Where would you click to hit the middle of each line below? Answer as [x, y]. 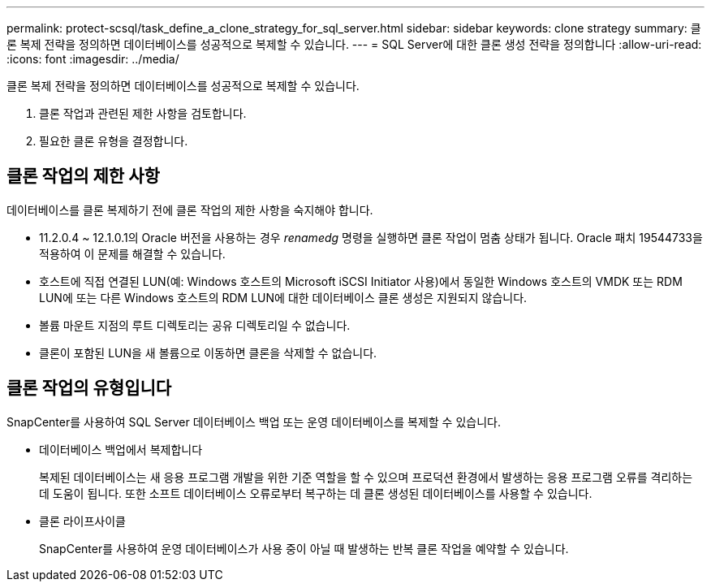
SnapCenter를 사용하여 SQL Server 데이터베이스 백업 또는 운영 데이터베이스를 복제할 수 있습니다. [254, 422]
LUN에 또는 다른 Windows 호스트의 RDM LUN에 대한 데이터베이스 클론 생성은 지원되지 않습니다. [283, 297]
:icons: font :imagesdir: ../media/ [93, 59]
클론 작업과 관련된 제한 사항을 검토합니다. [143, 113]
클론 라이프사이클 [82, 521]
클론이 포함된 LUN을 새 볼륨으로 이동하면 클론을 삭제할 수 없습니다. [208, 352]
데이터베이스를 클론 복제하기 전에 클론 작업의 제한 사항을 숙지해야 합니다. [190, 210]
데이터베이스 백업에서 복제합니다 [121, 449]
